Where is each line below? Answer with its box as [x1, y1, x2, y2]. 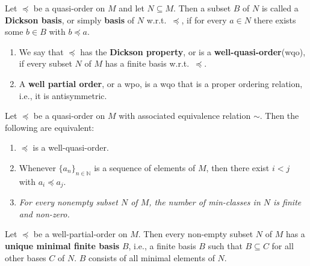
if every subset [19, 57, 72, 70]
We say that [19, 45, 64, 58]
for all [271, 239, 294, 252]
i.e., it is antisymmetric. [19, 89, 107, 101]
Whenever [19, 161, 56, 174]
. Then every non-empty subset [138, 228, 253, 240]
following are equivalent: [5, 121, 95, 133]
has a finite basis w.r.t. [105, 57, 190, 70]
